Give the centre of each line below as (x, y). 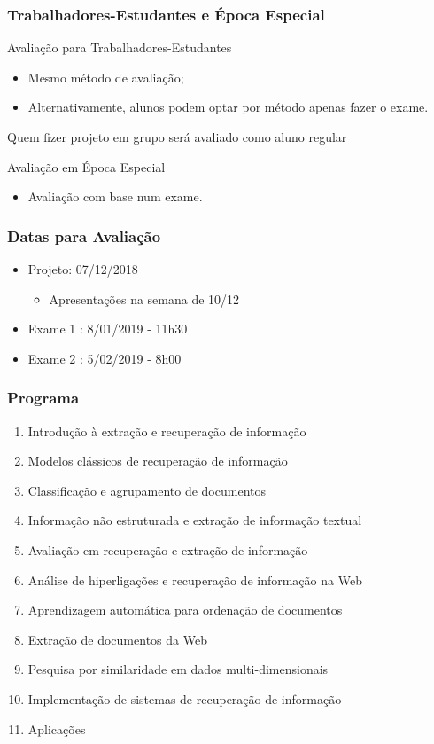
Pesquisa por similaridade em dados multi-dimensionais (178, 669)
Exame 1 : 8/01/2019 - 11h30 (108, 329)
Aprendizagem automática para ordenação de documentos (185, 610)
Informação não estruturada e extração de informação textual (195, 520)
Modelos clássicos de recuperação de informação (158, 461)
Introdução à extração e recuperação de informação (167, 431)
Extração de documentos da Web (117, 639)
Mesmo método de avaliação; (106, 77)
